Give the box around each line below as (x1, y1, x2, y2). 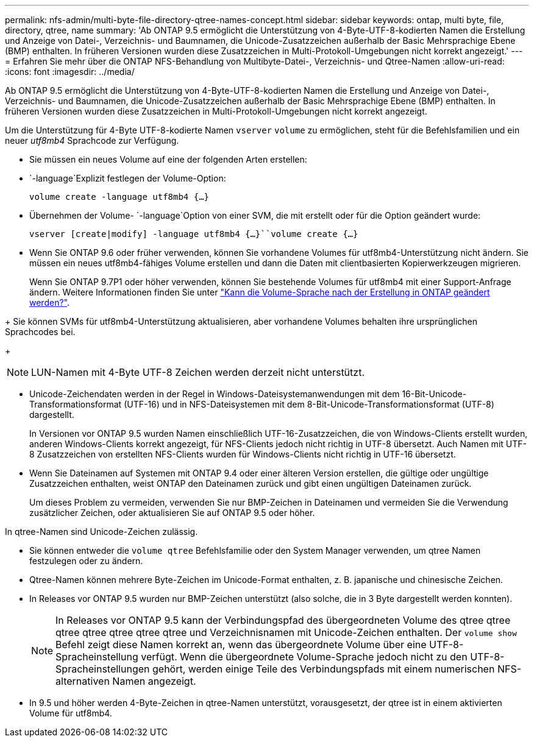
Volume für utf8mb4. (29, 708, 112, 718)
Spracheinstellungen (55, 663, 150, 675)
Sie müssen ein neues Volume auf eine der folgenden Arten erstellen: (29, 154, 307, 164)
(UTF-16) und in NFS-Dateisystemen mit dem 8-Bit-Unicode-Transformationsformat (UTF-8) (124, 399, 494, 409)
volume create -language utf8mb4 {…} (29, 192, 210, 202)
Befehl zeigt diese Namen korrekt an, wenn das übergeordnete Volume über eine (55, 638, 427, 651)
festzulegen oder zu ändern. (29, 556, 143, 566)
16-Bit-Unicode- (402, 389, 467, 399)
